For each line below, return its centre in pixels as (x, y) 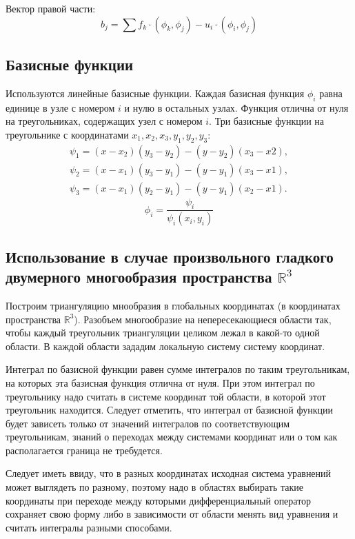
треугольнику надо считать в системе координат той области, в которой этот (166, 396)
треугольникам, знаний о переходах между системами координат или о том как (172, 437)
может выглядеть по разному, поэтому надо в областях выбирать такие (155, 487)
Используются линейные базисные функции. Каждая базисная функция (155, 93)
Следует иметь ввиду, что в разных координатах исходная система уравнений (169, 473)
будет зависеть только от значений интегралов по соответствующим (148, 423)
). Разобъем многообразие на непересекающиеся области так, (203, 319)
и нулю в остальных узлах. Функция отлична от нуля (236, 107)
